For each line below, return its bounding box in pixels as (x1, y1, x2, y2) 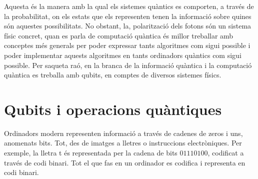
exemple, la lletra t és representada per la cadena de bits (4, 147, 177, 158)
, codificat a (207, 147, 244, 158)
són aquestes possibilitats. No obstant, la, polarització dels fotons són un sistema (4, 20, 251, 31)
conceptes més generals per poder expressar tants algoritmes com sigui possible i (4, 40, 250, 50)
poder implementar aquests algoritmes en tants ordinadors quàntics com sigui (4, 49, 241, 60)
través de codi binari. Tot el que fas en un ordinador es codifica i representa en (4, 157, 245, 167)
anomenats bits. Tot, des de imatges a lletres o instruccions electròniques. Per (4, 137, 242, 148)
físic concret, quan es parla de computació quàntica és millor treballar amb (4, 30, 233, 40)
